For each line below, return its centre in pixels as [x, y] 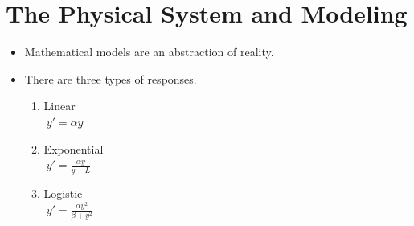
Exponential [74, 148]
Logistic [63, 193]
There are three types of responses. [111, 78]
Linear [59, 106]
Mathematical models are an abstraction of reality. [149, 52]
